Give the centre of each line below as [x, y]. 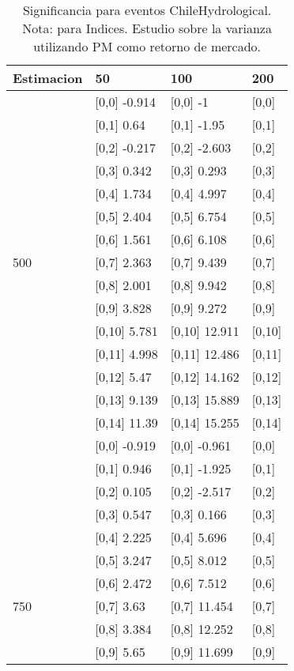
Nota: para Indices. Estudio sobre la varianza [147, 28]
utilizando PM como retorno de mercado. [147, 46]
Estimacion [48, 78]
